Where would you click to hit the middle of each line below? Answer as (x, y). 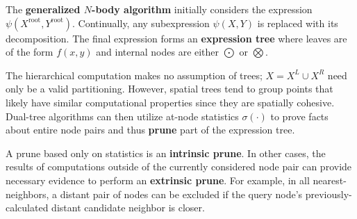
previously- (329, 194)
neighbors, (27, 194)
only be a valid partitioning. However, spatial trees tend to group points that (169, 89)
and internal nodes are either (158, 52)
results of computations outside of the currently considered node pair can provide (179, 167)
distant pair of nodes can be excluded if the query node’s (181, 194)
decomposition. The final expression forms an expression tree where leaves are (176, 38)
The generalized (43, 9)
